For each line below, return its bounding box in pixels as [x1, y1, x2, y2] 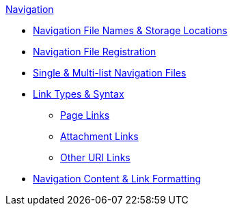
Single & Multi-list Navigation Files [33, 67, 187, 79]
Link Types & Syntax [33, 88, 124, 100]
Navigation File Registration [33, 46, 156, 57]
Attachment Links [60, 130, 139, 142]
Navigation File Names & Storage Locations [33, 25, 228, 36]
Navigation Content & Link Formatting [33, 173, 202, 184]
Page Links [60, 109, 110, 121]
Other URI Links [60, 152, 131, 163]
